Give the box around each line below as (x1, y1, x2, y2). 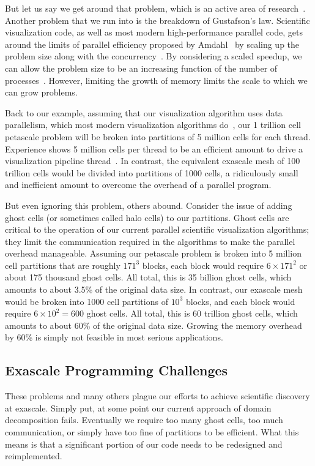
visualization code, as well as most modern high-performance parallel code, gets (5, 26, 303, 39)
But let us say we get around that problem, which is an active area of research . (5, 2, 306, 14)
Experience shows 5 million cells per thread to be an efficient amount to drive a (5, 142, 303, 155)
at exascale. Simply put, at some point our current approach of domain (5, 401, 272, 414)
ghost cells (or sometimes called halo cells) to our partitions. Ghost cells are (5, 211, 289, 224)
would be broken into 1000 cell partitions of (5, 295, 168, 307)
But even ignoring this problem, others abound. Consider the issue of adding (5, 198, 292, 211)
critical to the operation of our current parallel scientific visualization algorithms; (5, 223, 309, 236)
